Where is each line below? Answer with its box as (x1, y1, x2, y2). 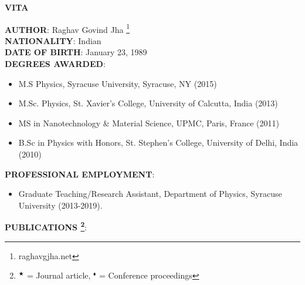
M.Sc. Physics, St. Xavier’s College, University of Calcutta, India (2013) (18, 97, 278, 109)
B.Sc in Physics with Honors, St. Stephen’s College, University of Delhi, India (18, 136, 299, 149)
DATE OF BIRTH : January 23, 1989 (5, 46, 147, 58)
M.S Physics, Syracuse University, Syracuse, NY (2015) (18, 77, 217, 89)
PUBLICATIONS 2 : (5, 219, 87, 233)
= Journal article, (27, 269, 91, 281)
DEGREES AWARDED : (5, 58, 106, 70)
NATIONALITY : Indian (5, 34, 101, 46)
